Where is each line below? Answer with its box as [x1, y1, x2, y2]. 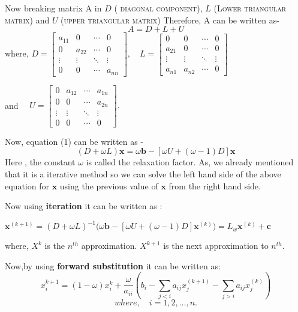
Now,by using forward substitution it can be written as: [5, 259, 221, 272]
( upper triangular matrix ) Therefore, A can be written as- [61, 13, 279, 26]
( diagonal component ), [114, 2, 203, 14]
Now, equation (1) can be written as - [5, 135, 144, 147]
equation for [5, 179, 49, 192]
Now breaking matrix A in [5, 2, 102, 14]
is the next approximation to [163, 239, 269, 252]
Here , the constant [5, 156, 76, 168]
